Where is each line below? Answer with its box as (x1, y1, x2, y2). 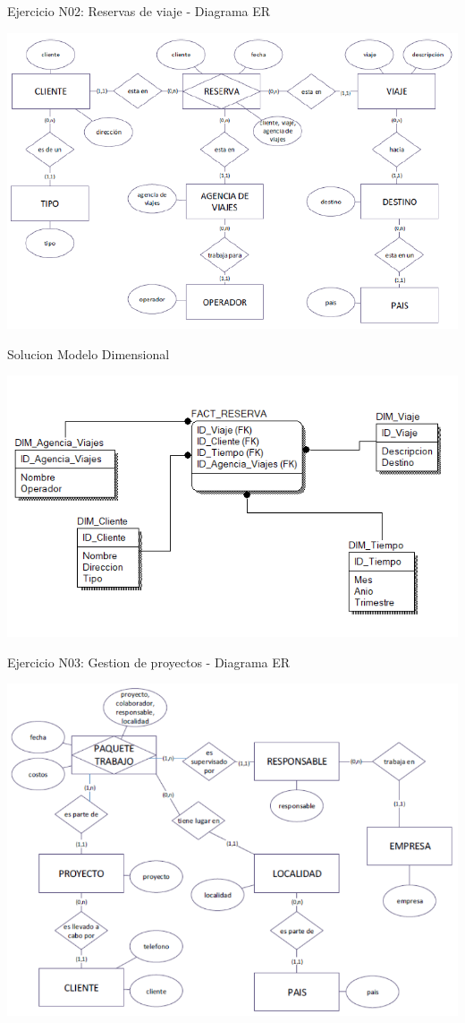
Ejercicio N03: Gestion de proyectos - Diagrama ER (7, 652, 291, 671)
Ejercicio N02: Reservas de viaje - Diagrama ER (7, 2, 271, 20)
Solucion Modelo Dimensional (7, 344, 170, 363)
